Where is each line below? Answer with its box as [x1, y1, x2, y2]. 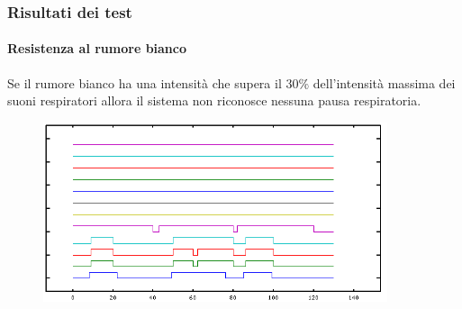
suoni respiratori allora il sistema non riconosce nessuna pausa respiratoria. [7, 91, 421, 110]
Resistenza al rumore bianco [7, 39, 187, 58]
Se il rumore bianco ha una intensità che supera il [7, 73, 282, 92]
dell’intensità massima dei [313, 73, 456, 92]
